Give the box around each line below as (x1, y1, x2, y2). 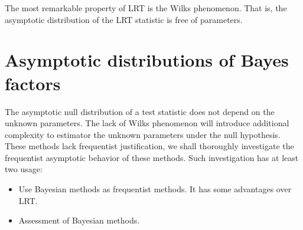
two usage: (5, 163, 43, 175)
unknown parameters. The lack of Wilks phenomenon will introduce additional (5, 117, 289, 129)
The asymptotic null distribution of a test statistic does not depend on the (5, 105, 275, 117)
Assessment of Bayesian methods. (18, 214, 140, 226)
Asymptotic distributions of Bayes (5, 48, 289, 72)
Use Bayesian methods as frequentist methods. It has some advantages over (18, 183, 292, 195)
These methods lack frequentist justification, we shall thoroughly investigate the (5, 140, 294, 152)
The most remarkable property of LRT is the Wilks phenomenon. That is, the (5, 2, 287, 14)
